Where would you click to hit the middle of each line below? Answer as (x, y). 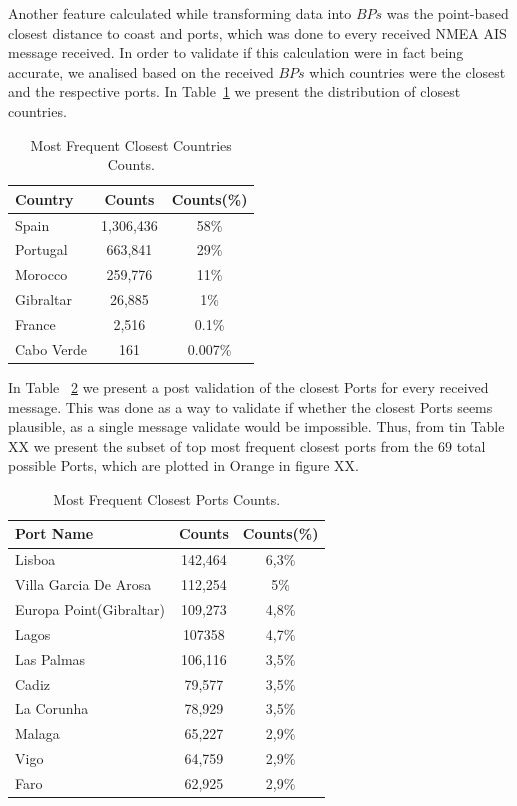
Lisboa (35, 559)
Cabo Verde (51, 348)
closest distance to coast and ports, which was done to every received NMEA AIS (257, 32)
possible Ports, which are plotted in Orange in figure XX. (183, 465)
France (35, 323)
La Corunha (52, 708)
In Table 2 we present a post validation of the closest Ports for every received (248, 386)
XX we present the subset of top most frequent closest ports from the (221, 445)
